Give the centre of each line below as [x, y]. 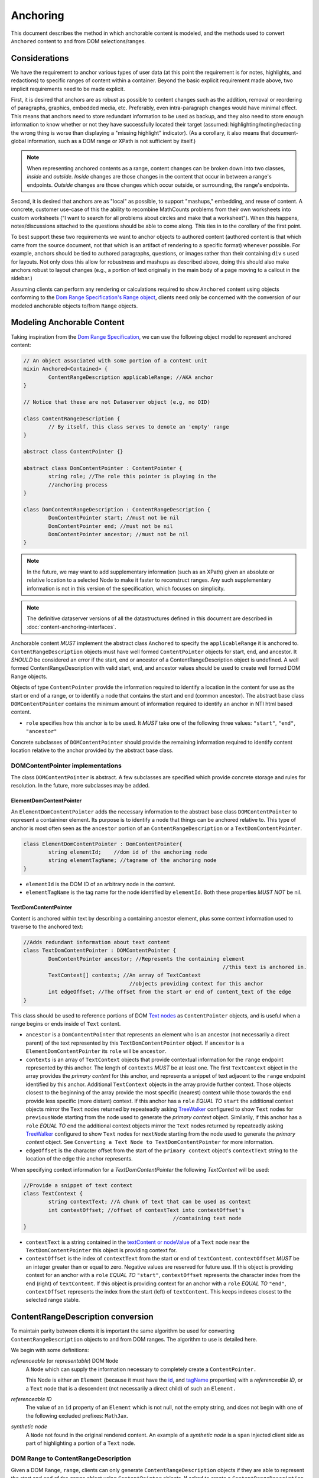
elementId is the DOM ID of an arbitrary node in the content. [100, 884]
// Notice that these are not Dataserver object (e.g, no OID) [117, 402]
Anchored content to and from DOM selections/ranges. [78, 41]
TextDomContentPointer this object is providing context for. [101, 1250]
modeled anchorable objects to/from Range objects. [74, 306]
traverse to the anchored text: [47, 926]
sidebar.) [22, 278]
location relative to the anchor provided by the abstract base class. [92, 750]
